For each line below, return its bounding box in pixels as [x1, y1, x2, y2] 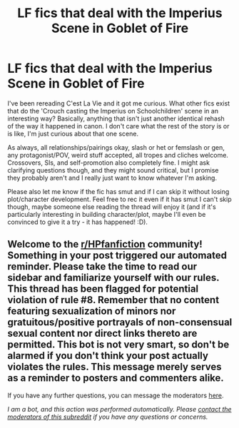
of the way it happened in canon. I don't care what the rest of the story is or [7, 121, 230, 130]
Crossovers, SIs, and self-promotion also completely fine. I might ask [7, 158, 210, 167]
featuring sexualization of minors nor [7, 305, 176, 317]
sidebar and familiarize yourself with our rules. [7, 272, 220, 284]
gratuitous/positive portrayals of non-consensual [7, 316, 233, 329]
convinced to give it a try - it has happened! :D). [7, 218, 148, 226]
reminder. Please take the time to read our [7, 260, 198, 272]
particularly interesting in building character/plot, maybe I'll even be [7, 210, 206, 218]
